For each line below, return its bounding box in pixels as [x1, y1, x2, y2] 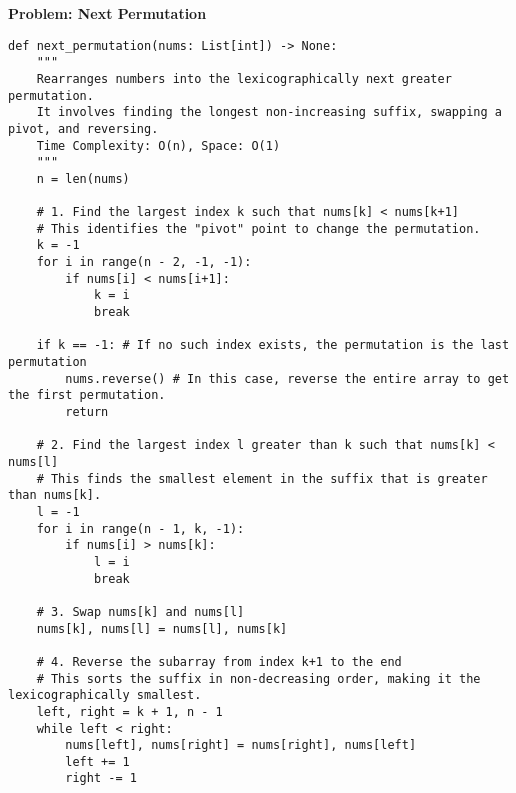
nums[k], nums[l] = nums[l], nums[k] [36, 621, 288, 636]
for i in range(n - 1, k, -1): [36, 521, 245, 536]
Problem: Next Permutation [8, 3, 207, 23]
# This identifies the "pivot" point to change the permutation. [36, 221, 481, 236]
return [65, 405, 109, 420]
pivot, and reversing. [8, 121, 159, 136]
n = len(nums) [36, 171, 130, 186]
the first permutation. [8, 388, 166, 403]
